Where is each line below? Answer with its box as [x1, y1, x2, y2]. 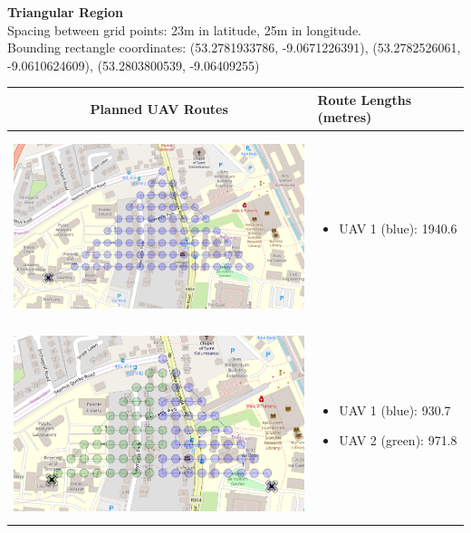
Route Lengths [317, 90, 412, 109]
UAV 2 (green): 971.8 [339, 431, 457, 450]
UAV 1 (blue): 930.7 [339, 400, 451, 419]
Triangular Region [7, 3, 123, 21]
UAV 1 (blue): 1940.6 [339, 218, 457, 237]
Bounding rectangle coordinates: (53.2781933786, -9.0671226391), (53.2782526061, [7, 38, 461, 57]
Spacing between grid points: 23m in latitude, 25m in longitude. [7, 20, 361, 39]
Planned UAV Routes [90, 99, 228, 118]
